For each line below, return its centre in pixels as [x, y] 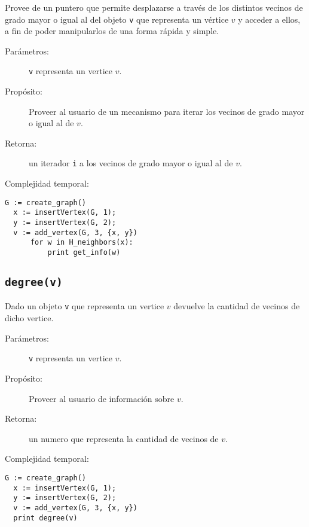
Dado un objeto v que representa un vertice [85, 306]
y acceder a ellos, [269, 19]
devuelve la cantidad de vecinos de [237, 306]
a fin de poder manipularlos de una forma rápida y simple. [112, 31]
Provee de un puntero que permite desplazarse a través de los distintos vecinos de [154, 7]
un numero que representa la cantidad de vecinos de [124, 438]
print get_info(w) [84, 252]
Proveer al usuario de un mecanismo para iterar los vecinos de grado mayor [167, 111]
